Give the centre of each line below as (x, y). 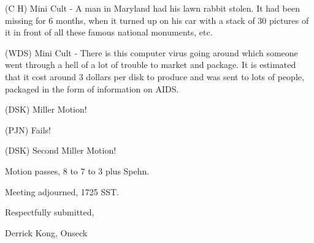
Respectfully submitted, (50, 212)
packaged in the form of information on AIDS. (92, 88)
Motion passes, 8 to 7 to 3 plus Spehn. (77, 170)
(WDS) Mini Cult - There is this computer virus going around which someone (151, 52)
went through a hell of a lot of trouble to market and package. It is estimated (151, 65)
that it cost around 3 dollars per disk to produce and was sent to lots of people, (155, 76)
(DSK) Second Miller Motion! (61, 150)
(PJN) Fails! (28, 129)
